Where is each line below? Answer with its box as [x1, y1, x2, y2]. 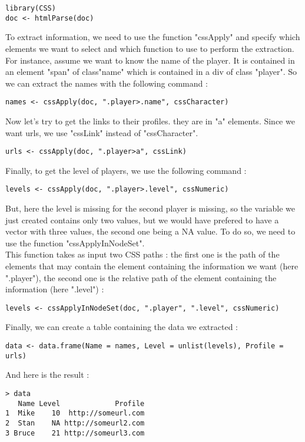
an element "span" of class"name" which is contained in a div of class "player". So [5, 65, 297, 78]
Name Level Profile [18, 399, 145, 408]
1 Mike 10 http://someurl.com [5, 409, 145, 418]
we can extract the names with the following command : [5, 77, 208, 89]
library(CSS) [5, 4, 56, 12]
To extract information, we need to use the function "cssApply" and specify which [5, 31, 300, 43]
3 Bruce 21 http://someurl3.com [5, 428, 145, 437]
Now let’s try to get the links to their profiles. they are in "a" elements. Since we [5, 114, 295, 127]
